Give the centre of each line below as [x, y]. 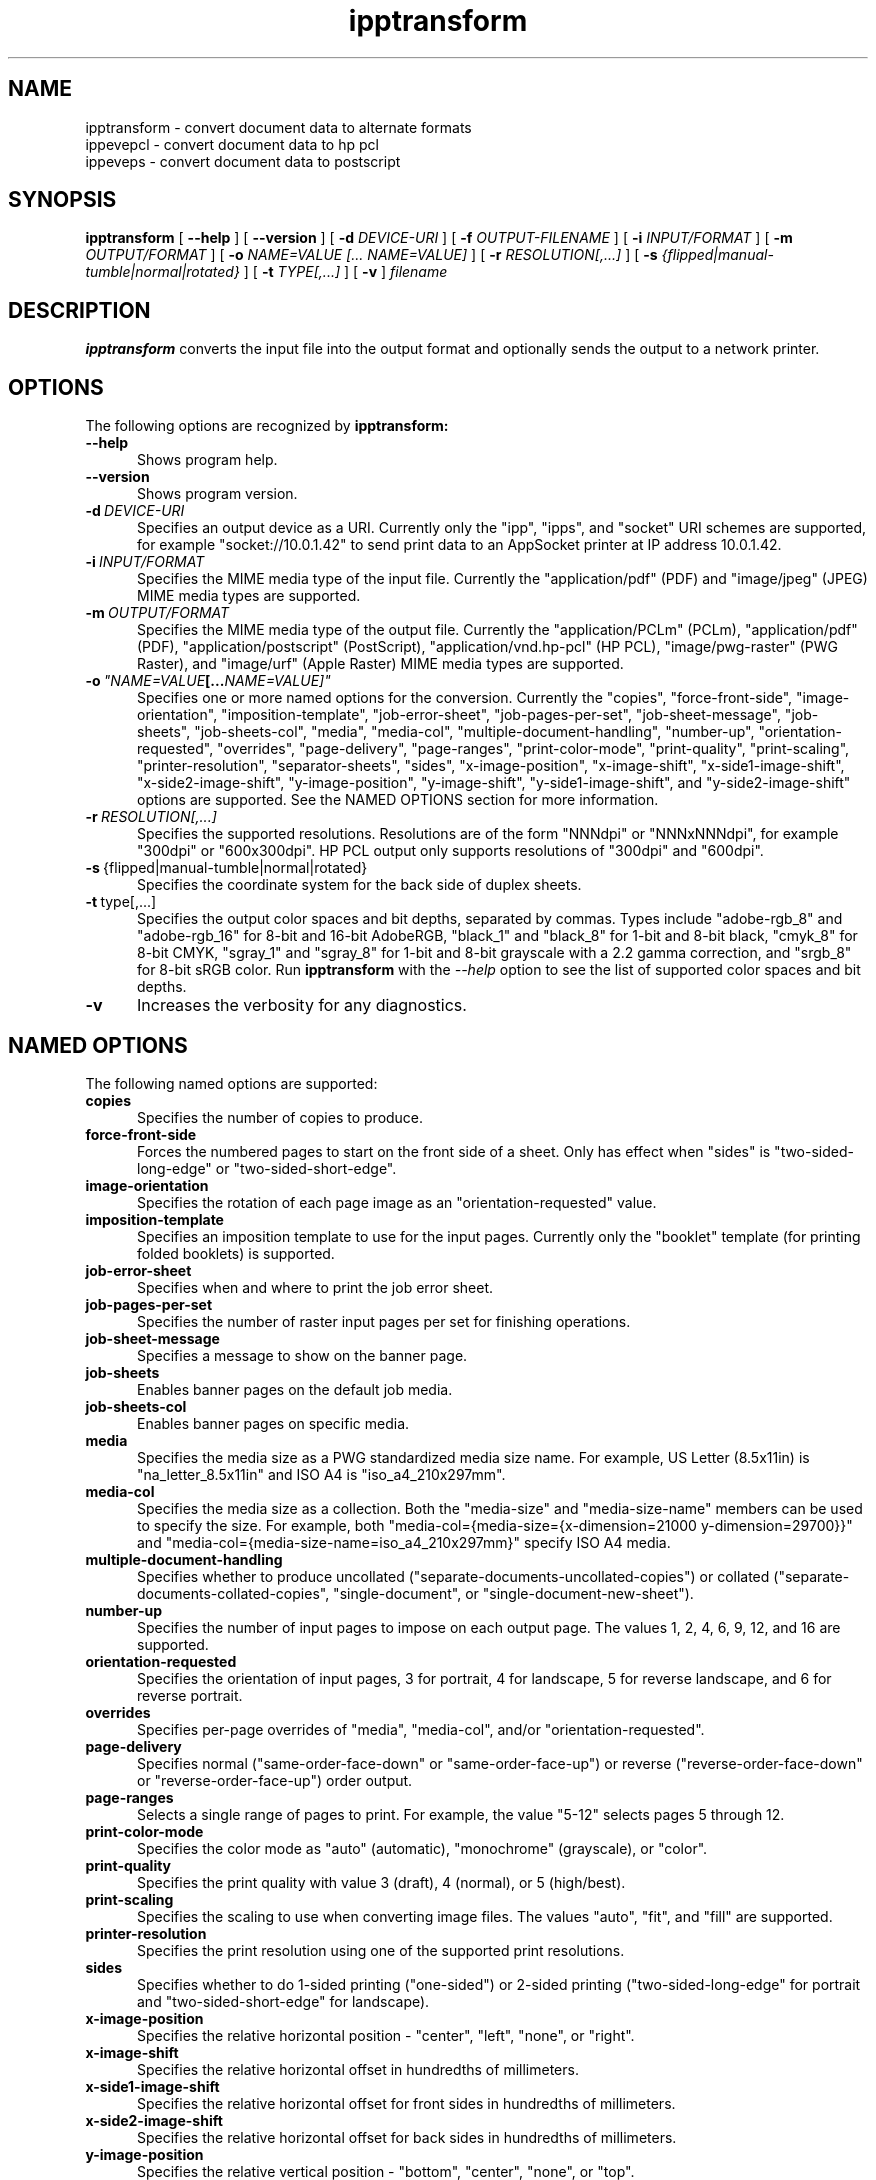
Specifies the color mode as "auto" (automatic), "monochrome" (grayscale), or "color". [422, 1848]
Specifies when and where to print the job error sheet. [315, 1287]
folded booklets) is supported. [236, 1253]
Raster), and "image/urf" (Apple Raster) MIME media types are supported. [380, 664]
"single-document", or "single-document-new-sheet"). [513, 1593]
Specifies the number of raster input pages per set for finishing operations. [384, 1321]
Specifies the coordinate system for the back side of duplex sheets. [359, 885]
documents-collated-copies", [233, 1593]
